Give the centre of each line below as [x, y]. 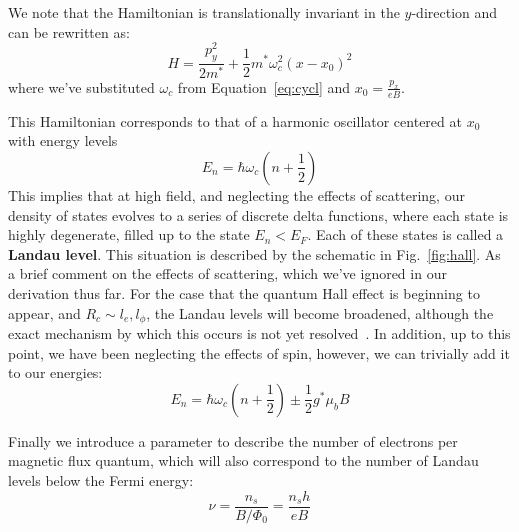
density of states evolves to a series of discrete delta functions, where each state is [258, 214]
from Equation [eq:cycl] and [264, 86]
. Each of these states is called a [405, 234]
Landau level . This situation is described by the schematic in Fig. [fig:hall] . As [254, 253]
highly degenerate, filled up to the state [129, 234]
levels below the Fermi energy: [101, 479]
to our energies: [55, 372]
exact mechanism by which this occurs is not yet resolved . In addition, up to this [259, 333]
